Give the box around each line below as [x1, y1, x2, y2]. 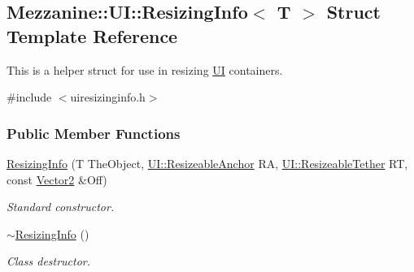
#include [7, 89, 52, 106]
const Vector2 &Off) [7, 171, 107, 188]
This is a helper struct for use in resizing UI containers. [7, 61, 283, 78]
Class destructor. [7, 253, 91, 270]
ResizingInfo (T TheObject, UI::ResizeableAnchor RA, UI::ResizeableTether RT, [7, 155, 408, 171]
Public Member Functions [7, 123, 181, 143]
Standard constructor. [7, 198, 115, 215]
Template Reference [7, 23, 178, 48]
